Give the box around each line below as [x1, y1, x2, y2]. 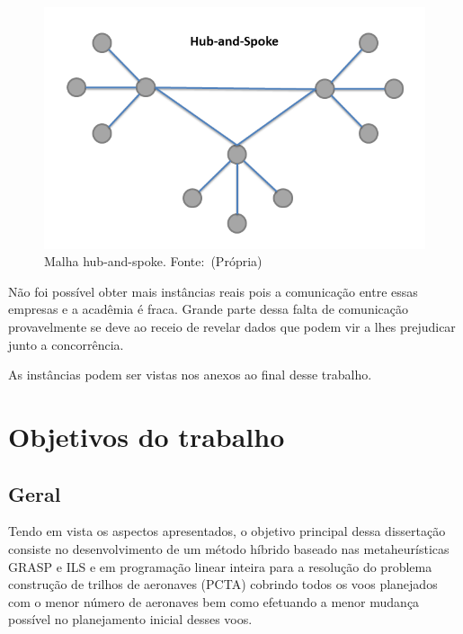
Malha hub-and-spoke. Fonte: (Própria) [44, 252, 263, 271]
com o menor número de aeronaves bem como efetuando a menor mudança [8, 592, 420, 611]
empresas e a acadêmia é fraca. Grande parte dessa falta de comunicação [8, 299, 408, 318]
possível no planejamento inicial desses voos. [8, 610, 253, 629]
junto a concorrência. [8, 335, 124, 353]
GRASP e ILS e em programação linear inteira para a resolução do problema [8, 557, 432, 576]
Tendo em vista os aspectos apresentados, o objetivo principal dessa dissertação [8, 522, 446, 540]
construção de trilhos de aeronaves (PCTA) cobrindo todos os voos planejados [8, 575, 438, 594]
